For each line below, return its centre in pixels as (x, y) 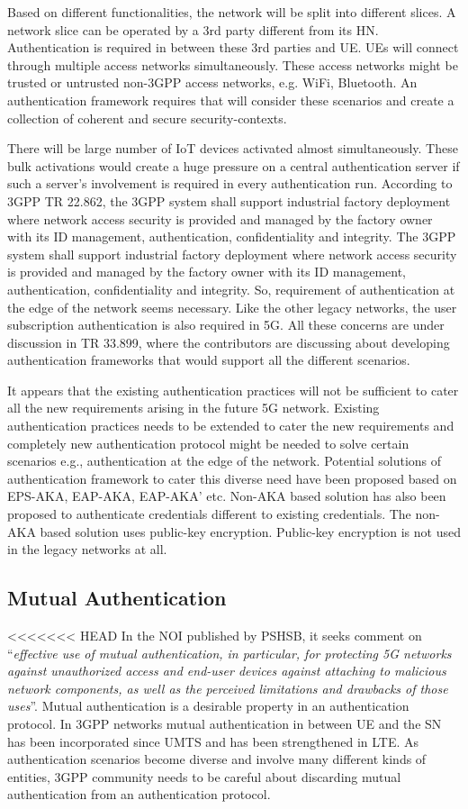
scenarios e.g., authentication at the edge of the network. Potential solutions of (225, 461)
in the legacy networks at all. (87, 549)
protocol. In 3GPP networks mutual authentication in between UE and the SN (225, 723)
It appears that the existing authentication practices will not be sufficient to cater (233, 390)
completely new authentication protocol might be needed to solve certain (208, 443)
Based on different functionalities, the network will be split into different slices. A (232, 12)
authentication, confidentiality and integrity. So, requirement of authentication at (231, 289)
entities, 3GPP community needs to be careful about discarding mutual (204, 776)
